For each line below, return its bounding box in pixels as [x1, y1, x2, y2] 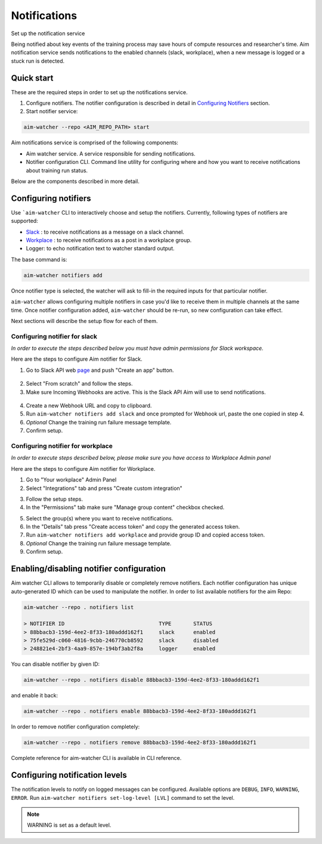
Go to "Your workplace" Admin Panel [26, 476, 117, 483]
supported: [11, 218, 38, 225]
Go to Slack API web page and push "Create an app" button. [26, 367, 174, 374]
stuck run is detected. [11, 57, 65, 64]
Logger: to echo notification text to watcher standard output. [26, 245, 175, 252]
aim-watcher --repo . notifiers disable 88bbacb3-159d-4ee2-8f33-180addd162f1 [23, 677, 259, 684]
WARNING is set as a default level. [27, 821, 112, 829]
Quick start [11, 73, 54, 83]
